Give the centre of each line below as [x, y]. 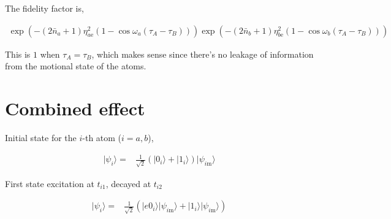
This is [18, 54]
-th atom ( [102, 137]
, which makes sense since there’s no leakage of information [203, 54]
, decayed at [128, 183]
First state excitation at [50, 183]
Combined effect [75, 108]
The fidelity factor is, [44, 8]
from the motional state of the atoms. [76, 66]
